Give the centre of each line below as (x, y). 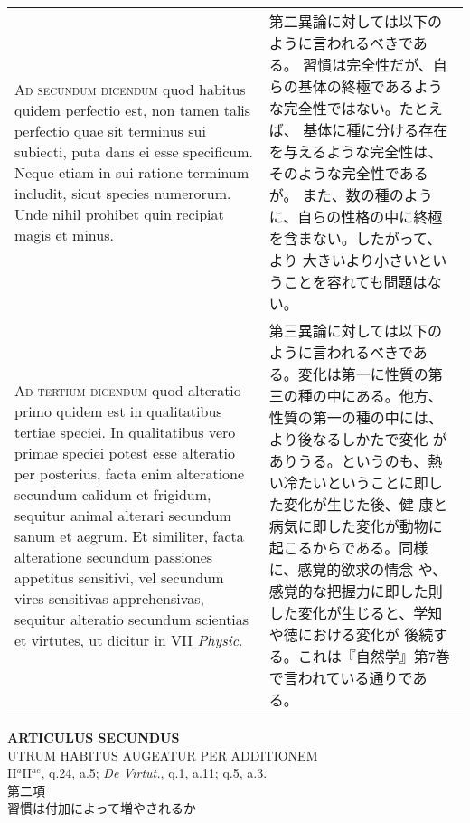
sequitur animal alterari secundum (123, 515)
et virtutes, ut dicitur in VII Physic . (129, 639)
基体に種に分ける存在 (376, 130)
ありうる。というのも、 (348, 461)
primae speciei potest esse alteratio (125, 452)
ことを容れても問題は (355, 282)
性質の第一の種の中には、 (356, 417)
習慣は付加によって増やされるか (102, 808)
